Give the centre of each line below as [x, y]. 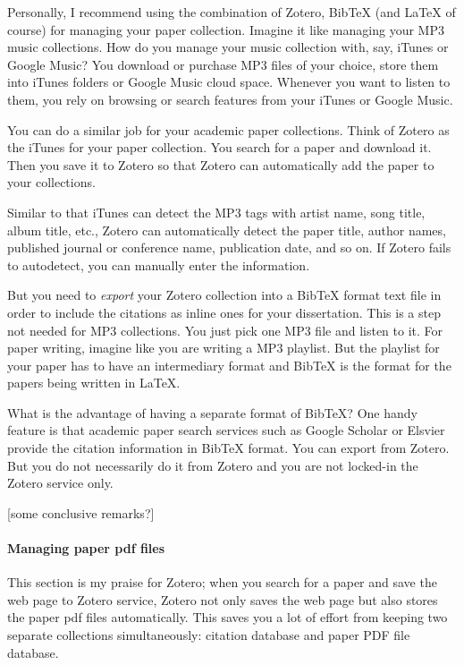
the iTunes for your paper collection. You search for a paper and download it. [219, 147]
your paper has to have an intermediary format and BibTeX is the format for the [229, 365]
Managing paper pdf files [86, 548]
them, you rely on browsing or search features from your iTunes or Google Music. [230, 99]
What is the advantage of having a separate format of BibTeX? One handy [212, 412]
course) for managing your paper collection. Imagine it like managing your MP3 [226, 29]
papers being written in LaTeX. [94, 383]
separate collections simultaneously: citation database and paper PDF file [209, 635]
